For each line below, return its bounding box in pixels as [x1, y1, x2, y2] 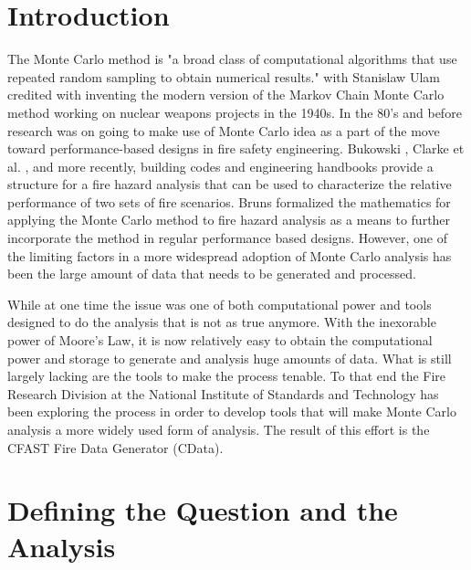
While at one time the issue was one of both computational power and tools [7, 294, 432, 313]
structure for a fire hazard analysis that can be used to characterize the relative [7, 174, 452, 194]
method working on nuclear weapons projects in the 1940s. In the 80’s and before [7, 102, 462, 121]
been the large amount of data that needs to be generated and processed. [7, 264, 416, 283]
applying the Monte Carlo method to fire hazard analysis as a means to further [7, 210, 451, 229]
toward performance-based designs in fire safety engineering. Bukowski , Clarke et [7, 139, 465, 158]
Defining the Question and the [7, 491, 398, 529]
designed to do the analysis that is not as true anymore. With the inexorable [7, 312, 436, 332]
